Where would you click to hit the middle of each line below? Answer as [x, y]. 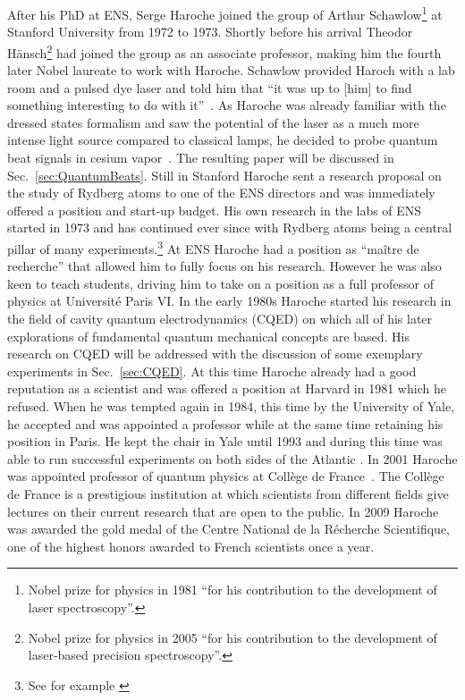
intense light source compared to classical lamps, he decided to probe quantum [223, 140]
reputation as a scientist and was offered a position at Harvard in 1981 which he [227, 388]
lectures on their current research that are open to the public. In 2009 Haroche [223, 511]
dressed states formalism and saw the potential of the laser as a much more [213, 122]
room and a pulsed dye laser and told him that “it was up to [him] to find [210, 87]
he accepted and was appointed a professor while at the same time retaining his [225, 423]
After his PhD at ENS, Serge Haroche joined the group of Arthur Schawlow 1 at [225, 13]
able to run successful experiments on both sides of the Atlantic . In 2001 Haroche [232, 458]
